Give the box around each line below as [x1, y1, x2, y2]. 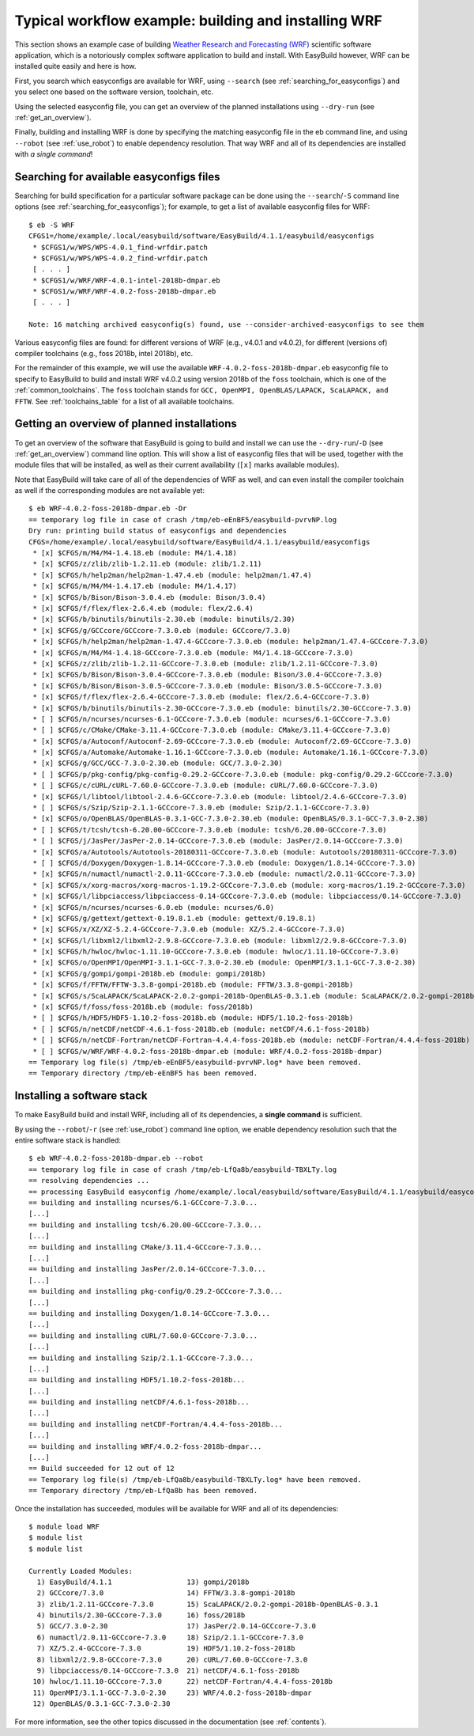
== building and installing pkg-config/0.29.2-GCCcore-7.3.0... [28, 1287, 284, 1296]
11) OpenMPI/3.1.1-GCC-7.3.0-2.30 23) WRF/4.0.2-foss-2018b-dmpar [32, 1688, 312, 1697]
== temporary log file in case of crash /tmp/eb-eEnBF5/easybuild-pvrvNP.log [28, 515, 337, 524]
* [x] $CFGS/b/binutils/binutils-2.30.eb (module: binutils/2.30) [32, 615, 295, 624]
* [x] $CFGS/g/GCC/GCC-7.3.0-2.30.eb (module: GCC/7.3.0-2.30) [32, 759, 284, 768]
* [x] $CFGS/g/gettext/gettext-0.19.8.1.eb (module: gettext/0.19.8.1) [32, 914, 316, 923]
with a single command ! [14, 150, 93, 159]
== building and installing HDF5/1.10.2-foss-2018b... [28, 1375, 246, 1385]
